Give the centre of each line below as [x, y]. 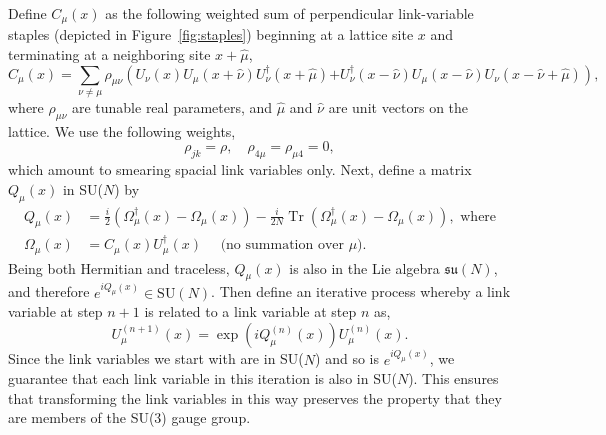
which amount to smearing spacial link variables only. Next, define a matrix [240, 169]
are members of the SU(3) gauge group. [129, 417]
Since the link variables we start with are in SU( [156, 358]
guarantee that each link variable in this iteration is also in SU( [202, 378]
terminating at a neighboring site [109, 54]
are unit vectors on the [398, 106]
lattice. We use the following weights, [122, 130]
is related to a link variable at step [250, 311]
